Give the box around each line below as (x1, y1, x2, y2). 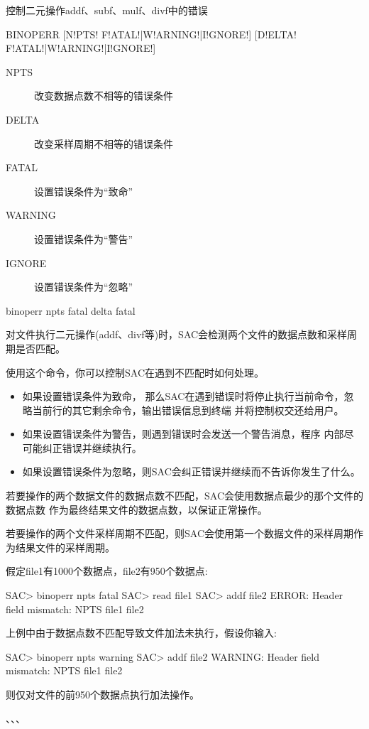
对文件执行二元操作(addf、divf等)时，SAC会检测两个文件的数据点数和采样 (6, 327, 348, 342)
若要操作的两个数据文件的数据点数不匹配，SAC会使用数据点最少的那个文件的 (6, 488, 363, 503)
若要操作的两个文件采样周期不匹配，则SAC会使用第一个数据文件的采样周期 (6, 526, 353, 541)
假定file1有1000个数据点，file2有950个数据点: (6, 563, 208, 578)
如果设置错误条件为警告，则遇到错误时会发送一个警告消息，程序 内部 (22, 426, 344, 441)
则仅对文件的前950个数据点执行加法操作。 (6, 687, 199, 701)
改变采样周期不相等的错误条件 (34, 136, 173, 151)
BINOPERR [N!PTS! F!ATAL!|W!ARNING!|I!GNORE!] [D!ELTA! (6, 26, 297, 41)
